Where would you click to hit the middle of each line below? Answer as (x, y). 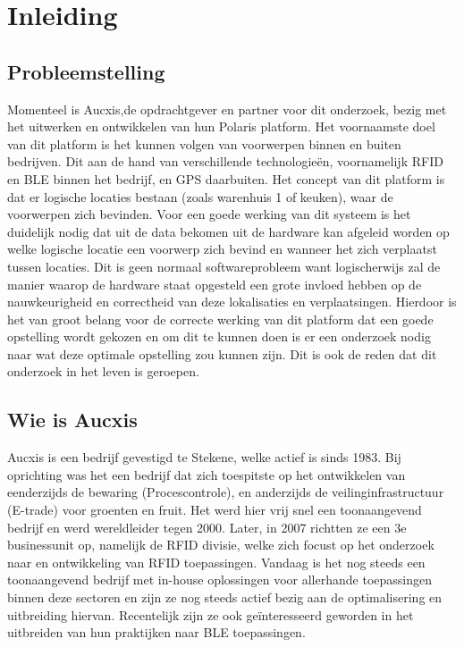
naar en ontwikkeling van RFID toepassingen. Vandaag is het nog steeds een (216, 562)
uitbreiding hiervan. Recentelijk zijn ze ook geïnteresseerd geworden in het (211, 614)
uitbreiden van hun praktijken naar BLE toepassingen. (156, 632)
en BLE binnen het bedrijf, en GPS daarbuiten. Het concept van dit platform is (226, 178)
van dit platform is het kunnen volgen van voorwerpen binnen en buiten (204, 143)
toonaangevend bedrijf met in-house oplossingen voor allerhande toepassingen (219, 580)
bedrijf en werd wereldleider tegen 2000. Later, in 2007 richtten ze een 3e (207, 527)
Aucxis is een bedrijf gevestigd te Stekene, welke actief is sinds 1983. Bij (204, 457)
